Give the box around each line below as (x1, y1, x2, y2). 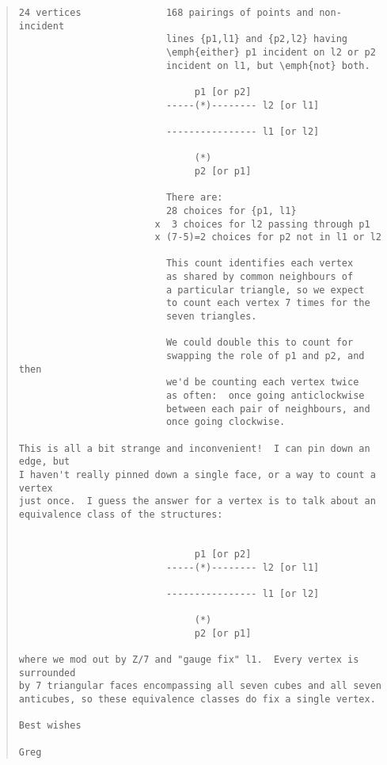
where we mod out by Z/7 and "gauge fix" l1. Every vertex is (18, 654, 359, 666)
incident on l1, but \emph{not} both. (165, 59, 370, 71)
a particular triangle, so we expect (165, 284, 365, 296)
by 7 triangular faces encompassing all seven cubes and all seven (18, 680, 381, 692)
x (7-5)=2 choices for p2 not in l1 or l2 (154, 231, 381, 243)
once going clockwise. (165, 416, 286, 428)
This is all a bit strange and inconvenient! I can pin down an (18, 442, 370, 454)
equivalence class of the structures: (18, 508, 223, 520)
